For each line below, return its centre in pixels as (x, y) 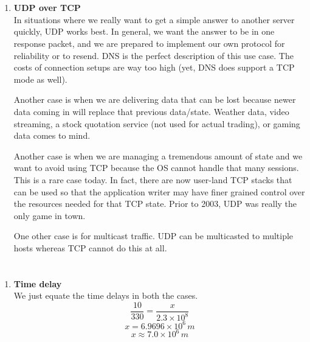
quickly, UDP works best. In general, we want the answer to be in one (144, 31)
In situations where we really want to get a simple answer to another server (154, 19)
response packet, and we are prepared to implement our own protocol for (149, 43)
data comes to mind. (52, 135)
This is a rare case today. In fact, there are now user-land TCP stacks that (153, 179)
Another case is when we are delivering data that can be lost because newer (155, 99)
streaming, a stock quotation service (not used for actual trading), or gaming (157, 123)
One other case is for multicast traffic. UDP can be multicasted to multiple (153, 236)
